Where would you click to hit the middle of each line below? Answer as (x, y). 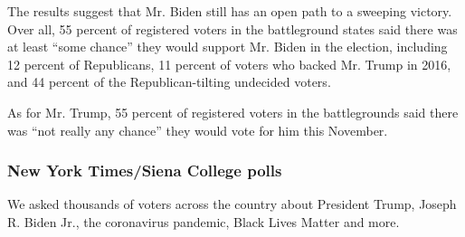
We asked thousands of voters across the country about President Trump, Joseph (232, 204)
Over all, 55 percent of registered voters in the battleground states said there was (232, 28)
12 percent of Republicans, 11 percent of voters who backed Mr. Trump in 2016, (229, 64)
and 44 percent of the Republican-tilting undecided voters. (169, 82)
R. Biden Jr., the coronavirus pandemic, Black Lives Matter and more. (204, 221)
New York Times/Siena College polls (145, 171)
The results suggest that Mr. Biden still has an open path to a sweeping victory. (230, 11)
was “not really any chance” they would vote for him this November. (198, 130)
